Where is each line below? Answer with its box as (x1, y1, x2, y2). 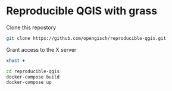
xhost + (6, 58, 26, 64)
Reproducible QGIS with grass (6, 4, 158, 18)
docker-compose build (6, 74, 60, 80)
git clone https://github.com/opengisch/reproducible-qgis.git (6, 35, 167, 41)
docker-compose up (6, 79, 52, 86)
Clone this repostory (6, 24, 57, 31)
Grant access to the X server (6, 46, 77, 53)
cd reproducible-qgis (6, 68, 60, 74)
